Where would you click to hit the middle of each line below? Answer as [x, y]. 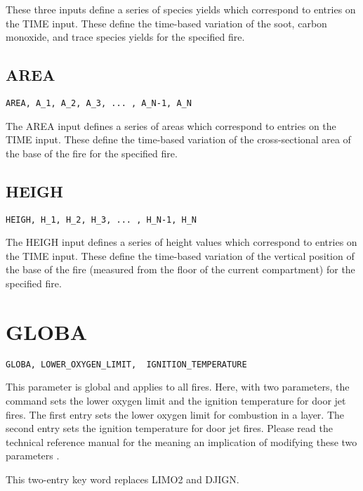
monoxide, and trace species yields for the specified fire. [125, 37]
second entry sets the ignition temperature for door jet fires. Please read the [169, 428]
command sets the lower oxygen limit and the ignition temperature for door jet [176, 401]
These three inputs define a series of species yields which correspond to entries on [181, 9]
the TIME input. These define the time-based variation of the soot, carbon [166, 23]
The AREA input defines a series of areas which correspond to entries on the [171, 125]
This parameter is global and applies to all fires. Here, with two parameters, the [178, 387]
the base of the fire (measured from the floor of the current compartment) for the [180, 269]
